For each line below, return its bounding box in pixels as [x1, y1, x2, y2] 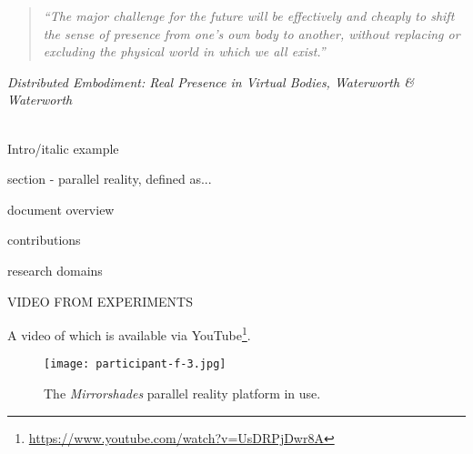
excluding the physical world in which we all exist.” [43, 42, 326, 61]
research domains [7, 260, 103, 279]
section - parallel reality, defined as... [7, 169, 212, 188]
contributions [7, 230, 81, 249]
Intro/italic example [7, 138, 119, 157]
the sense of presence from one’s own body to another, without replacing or [43, 24, 460, 43]
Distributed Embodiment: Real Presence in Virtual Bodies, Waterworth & [7, 72, 414, 91]
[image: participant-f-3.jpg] [44, 358, 226, 371]
